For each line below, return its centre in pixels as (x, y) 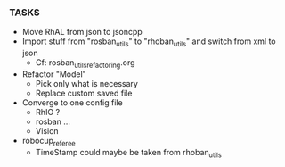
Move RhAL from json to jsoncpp (82, 32)
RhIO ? (48, 112)
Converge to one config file (72, 102)
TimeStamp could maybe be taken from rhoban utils (129, 153)
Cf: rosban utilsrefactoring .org (85, 63)
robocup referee (49, 142)
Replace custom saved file (84, 93)
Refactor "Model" (54, 74)
